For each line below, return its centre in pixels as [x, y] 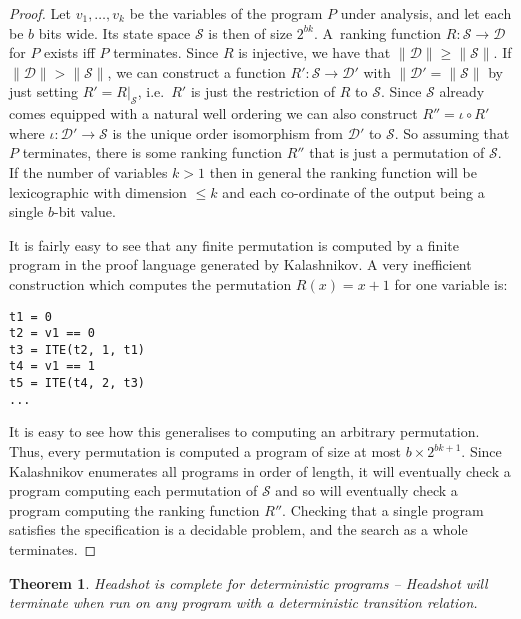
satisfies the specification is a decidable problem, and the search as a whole [238, 529]
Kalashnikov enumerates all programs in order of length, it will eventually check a [260, 470]
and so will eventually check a [366, 490]
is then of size [250, 32]
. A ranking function [377, 32]
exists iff [69, 52]
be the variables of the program [226, 13]
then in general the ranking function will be [343, 171]
